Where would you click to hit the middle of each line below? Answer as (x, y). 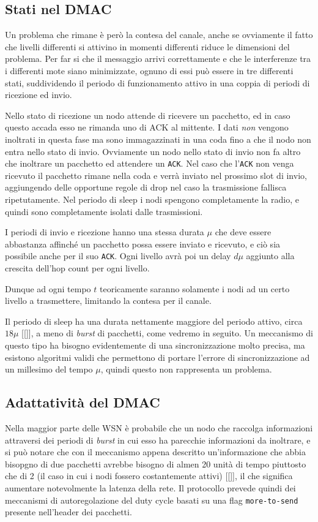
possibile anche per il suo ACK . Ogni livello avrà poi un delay (118, 256)
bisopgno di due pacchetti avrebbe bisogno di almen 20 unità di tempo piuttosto (156, 463)
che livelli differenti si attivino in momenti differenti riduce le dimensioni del (147, 46)
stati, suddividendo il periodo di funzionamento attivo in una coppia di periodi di (157, 82)
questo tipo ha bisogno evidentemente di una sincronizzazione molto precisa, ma (155, 345)
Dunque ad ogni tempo (48, 288)
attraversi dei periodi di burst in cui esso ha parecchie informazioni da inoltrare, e (158, 440)
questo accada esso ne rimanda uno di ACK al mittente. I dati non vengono (147, 127)
